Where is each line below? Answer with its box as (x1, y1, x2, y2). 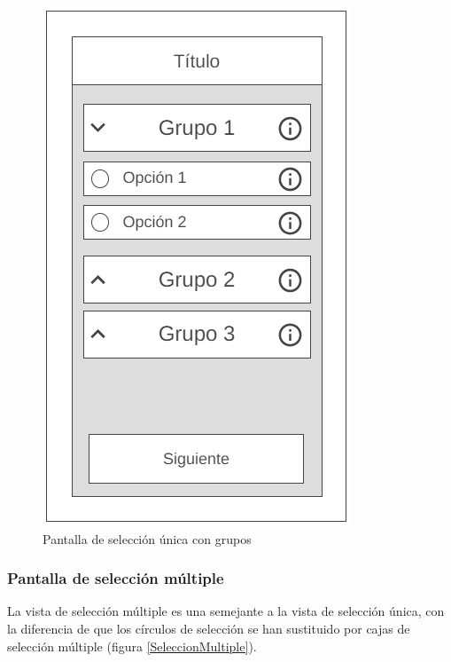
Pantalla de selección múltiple (7, 567, 224, 589)
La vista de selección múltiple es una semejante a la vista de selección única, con (7, 602, 445, 620)
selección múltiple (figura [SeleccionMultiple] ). (7, 636, 257, 655)
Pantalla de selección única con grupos (43, 529, 252, 548)
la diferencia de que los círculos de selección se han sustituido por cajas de (7, 619, 410, 637)
